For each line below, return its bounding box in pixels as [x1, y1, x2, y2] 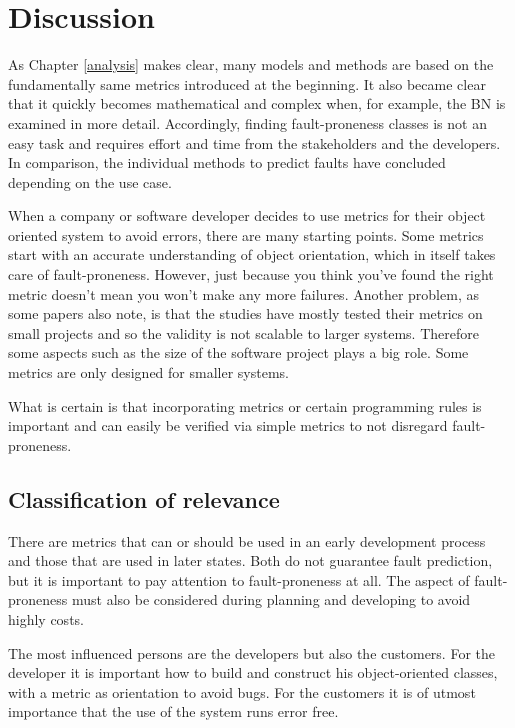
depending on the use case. [8, 171, 172, 192]
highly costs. [8, 608, 84, 629]
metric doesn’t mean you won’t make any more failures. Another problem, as [8, 283, 479, 304]
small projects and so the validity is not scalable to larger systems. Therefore [8, 322, 479, 343]
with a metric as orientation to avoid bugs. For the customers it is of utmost [8, 681, 476, 702]
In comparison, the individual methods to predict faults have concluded [8, 152, 446, 173]
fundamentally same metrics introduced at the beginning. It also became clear [8, 73, 486, 94]
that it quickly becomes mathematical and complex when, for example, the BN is [8, 93, 506, 114]
